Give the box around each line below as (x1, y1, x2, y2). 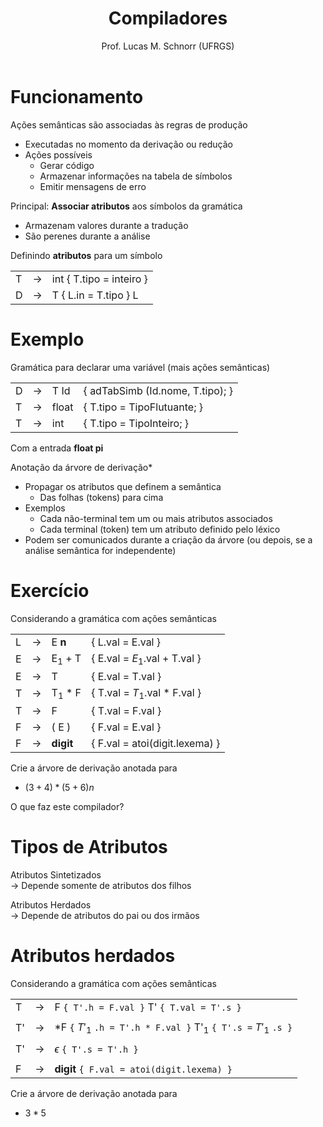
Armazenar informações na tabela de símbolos (39, 170, 233, 182)
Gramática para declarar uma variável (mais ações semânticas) (10, 361, 271, 373)
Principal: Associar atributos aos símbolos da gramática (10, 200, 243, 212)
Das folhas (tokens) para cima (39, 491, 164, 503)
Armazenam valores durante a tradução (24, 219, 189, 231)
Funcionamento (10, 85, 144, 108)
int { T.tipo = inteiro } (51, 272, 148, 286)
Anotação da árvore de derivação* (10, 461, 153, 473)
